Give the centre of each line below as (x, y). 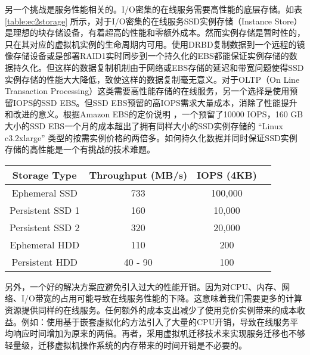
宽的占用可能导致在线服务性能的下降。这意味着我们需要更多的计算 (173, 298)
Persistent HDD (45, 261)
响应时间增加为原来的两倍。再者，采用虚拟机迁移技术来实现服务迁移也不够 (159, 333)
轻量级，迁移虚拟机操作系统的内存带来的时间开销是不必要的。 (126, 345)
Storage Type (44, 175)
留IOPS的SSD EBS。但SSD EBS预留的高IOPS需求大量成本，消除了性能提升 (151, 102)
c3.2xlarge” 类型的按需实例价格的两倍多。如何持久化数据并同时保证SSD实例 (151, 137)
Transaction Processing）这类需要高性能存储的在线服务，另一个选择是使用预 (151, 91)
